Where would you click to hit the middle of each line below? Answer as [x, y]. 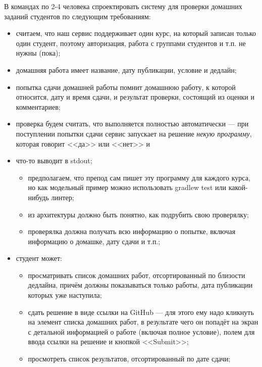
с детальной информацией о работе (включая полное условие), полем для [141, 331]
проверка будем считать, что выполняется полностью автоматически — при [132, 124]
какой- [238, 187]
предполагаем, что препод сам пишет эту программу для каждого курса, [139, 177]
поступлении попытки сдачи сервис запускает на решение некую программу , [134, 133]
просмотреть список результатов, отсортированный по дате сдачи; [129, 359]
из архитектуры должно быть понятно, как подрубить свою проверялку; [138, 214]
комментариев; [38, 106]
